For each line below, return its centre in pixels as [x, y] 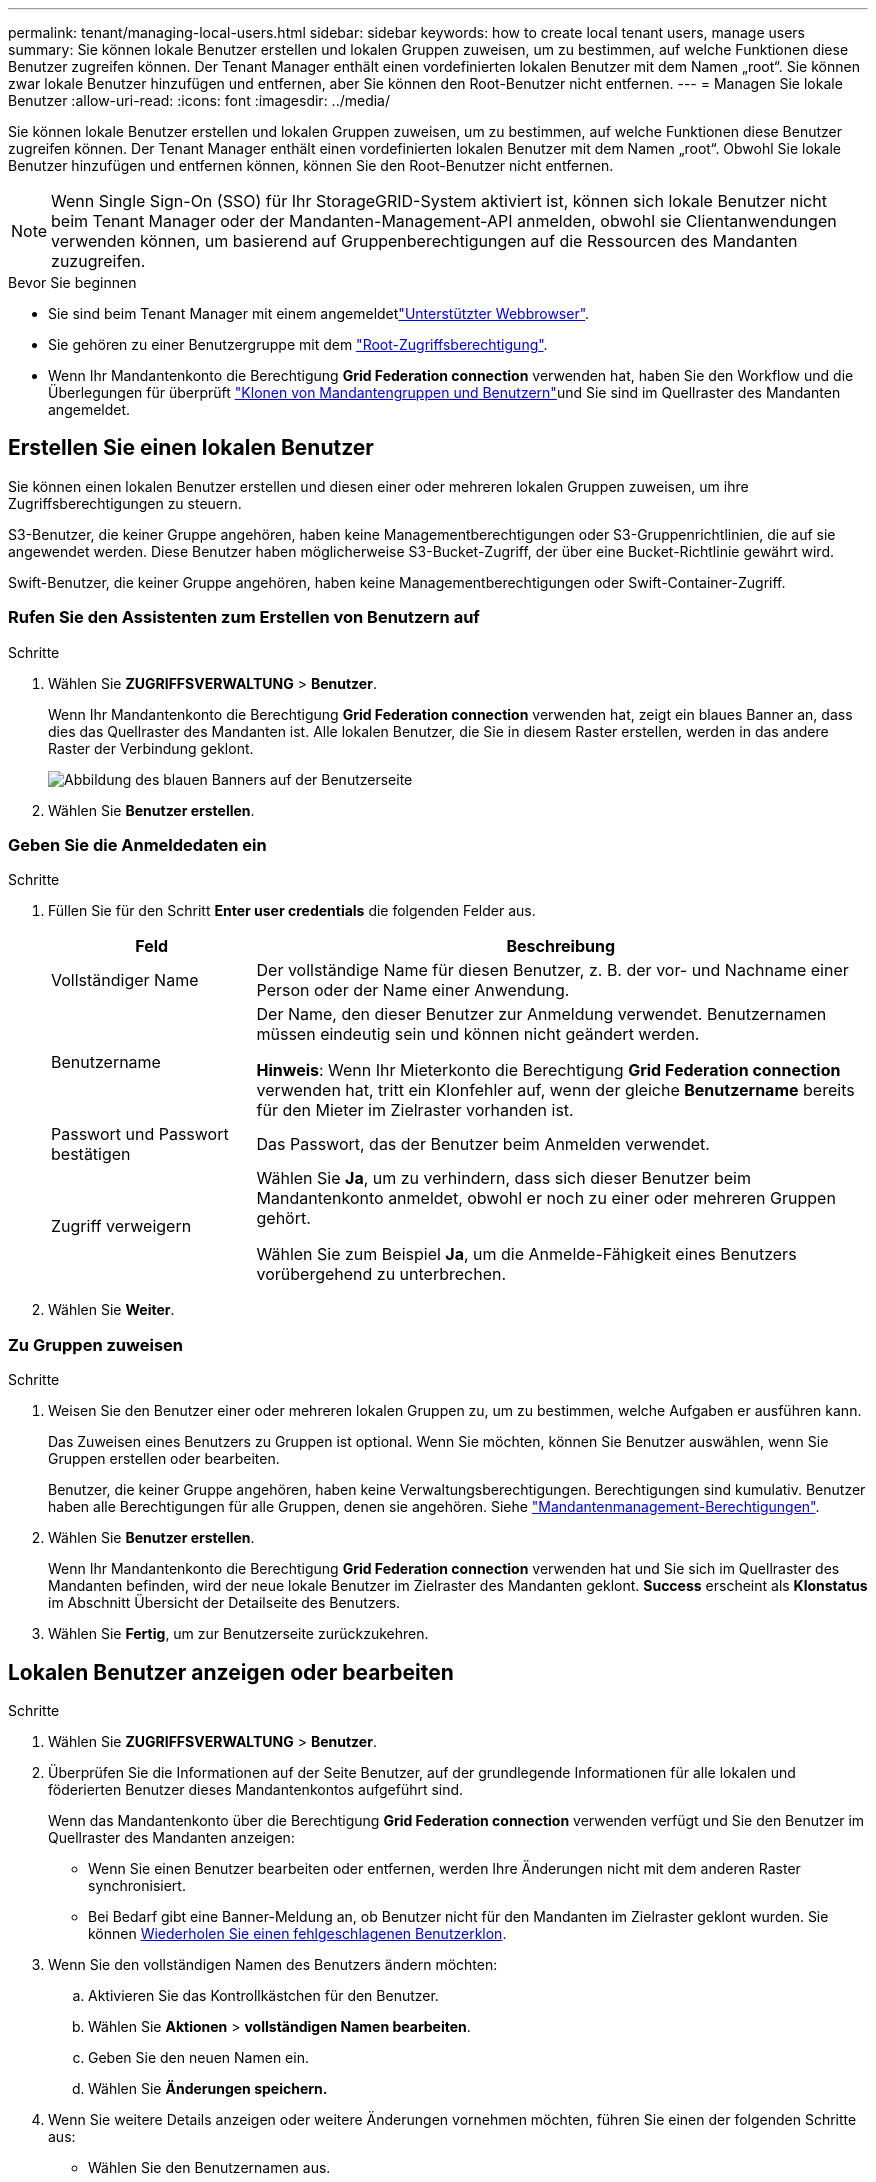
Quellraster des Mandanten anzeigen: [171, 1837]
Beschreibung [561, 946]
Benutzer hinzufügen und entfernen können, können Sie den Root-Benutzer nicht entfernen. [311, 165]
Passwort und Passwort [140, 1134]
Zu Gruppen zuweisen [95, 1344]
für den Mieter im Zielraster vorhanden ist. [415, 1110]
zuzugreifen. [98, 261]
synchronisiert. [137, 1885]
